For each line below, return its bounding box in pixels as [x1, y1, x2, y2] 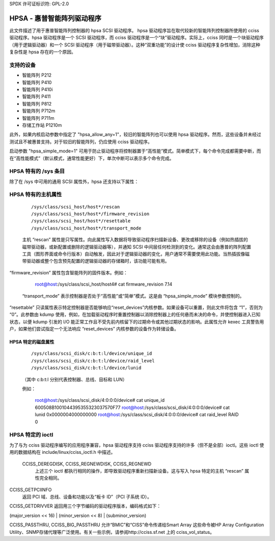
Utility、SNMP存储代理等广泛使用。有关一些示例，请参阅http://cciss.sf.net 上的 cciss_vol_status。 [9, 529, 215, 535]
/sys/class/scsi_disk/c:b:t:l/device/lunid [31, 365, 142, 371]
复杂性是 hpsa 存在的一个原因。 [9, 49, 76, 55]
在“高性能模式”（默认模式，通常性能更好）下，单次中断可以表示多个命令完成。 [9, 155, 174, 161]
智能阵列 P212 [22, 72, 52, 79]
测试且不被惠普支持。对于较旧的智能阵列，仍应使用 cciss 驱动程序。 [9, 138, 153, 145]
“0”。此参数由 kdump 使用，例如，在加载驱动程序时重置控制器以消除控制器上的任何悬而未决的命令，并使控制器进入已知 [9, 312, 261, 318]
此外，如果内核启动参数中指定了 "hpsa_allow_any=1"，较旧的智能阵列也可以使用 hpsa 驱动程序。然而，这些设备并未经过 [9, 132, 262, 138]
